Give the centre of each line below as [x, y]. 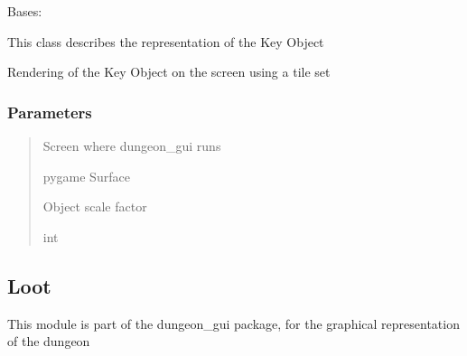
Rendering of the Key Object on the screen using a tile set [169, 72]
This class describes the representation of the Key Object [166, 41]
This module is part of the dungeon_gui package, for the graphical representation [233, 323]
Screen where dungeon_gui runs [132, 145]
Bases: [25, 11]
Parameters [50, 112]
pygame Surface [86, 176]
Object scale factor [95, 206]
